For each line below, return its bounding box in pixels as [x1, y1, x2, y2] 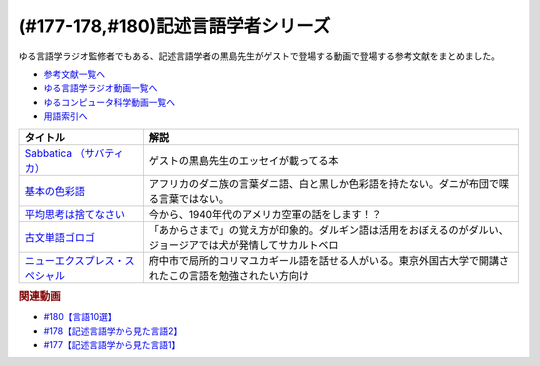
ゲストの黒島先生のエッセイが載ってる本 [148, 153, 339, 167]
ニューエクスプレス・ [24, 253, 125, 267]
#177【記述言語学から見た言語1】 [43, 338, 181, 350]
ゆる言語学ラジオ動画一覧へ [43, 82, 158, 94]
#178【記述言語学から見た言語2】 [43, 325, 183, 337]
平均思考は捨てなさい [24, 207, 125, 221]
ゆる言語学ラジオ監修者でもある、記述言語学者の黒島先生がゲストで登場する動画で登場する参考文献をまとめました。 [18, 50, 500, 62]
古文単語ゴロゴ [24, 230, 95, 244]
